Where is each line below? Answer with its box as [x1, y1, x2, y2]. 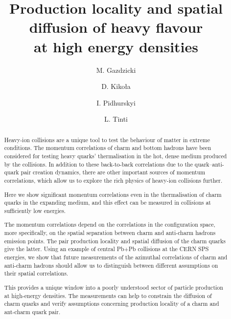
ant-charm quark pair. [4, 307, 61, 316]
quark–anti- [194, 160, 224, 168]
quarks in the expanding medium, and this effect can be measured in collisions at [4, 198, 211, 207]
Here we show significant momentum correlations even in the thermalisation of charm [4, 190, 222, 198]
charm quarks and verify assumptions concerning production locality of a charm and [4, 299, 219, 308]
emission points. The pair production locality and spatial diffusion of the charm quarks [4, 236, 226, 245]
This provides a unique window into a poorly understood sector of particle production [4, 283, 223, 291]
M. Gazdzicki [96, 64, 136, 75]
